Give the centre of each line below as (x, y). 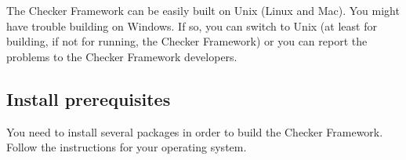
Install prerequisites (89, 98)
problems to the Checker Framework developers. (122, 56)
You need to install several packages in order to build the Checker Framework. (195, 131)
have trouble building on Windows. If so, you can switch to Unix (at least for (192, 25)
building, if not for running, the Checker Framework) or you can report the (187, 41)
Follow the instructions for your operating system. (127, 147)
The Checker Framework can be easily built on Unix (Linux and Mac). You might (203, 10)
